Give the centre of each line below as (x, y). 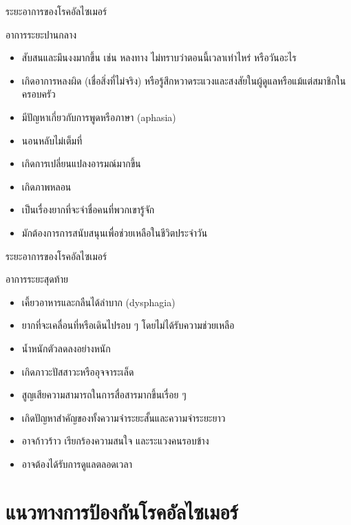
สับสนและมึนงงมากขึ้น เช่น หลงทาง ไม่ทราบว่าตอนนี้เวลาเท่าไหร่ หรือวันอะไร (159, 57)
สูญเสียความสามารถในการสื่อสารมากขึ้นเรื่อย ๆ (104, 395)
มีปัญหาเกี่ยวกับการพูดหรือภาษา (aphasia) (99, 117)
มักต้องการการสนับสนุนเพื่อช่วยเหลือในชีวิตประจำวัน (115, 232)
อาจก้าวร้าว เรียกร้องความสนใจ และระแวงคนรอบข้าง (115, 441)
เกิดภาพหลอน (46, 186)
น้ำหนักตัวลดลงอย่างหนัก (66, 348)
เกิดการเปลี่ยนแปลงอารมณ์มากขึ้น (81, 163)
